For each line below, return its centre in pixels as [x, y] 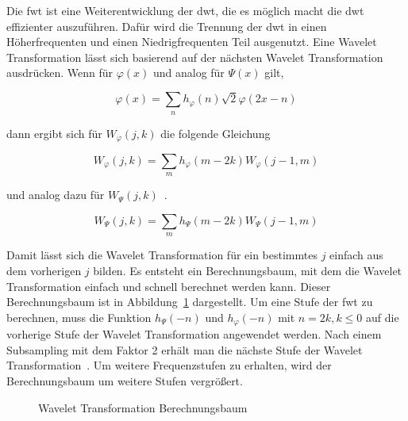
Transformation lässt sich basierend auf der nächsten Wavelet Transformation [195, 57]
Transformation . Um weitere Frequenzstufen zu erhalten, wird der [169, 365]
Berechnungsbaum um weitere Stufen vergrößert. [125, 380]
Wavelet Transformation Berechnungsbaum [143, 407]
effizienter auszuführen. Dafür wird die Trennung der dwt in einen [167, 26]
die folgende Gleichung [216, 133]
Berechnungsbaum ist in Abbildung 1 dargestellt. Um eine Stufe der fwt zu [190, 302]
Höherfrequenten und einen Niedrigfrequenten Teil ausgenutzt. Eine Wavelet [192, 42]
